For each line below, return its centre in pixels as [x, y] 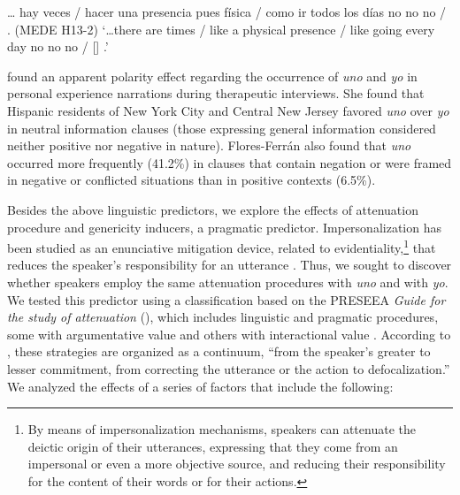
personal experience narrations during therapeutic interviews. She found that [216, 93]
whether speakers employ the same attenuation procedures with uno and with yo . [228, 282]
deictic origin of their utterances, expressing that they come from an [213, 446]
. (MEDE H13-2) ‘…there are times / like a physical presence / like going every [221, 29]
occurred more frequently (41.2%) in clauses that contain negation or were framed [230, 162]
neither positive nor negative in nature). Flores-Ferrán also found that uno [209, 145]
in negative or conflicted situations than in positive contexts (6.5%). [192, 180]
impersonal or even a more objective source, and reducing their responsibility [237, 464]
